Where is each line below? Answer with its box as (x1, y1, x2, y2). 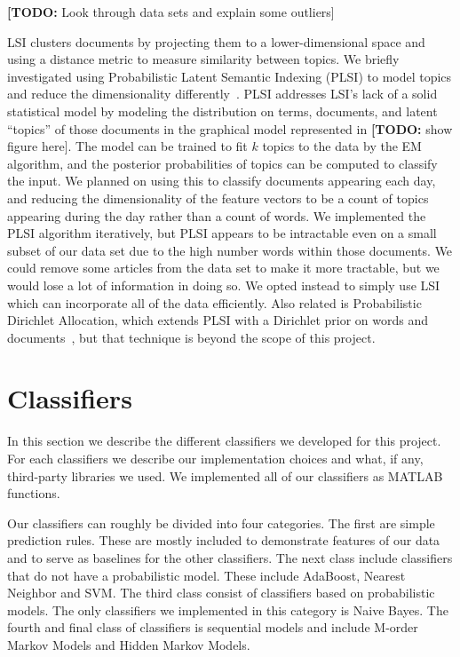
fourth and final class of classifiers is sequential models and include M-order (7, 618, 418, 637)
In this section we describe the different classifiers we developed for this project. (7, 431, 441, 450)
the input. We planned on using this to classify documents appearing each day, (7, 171, 436, 190)
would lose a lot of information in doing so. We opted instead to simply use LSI (7, 275, 440, 294)
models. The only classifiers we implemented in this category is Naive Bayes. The (7, 600, 448, 619)
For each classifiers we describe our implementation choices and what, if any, (7, 449, 424, 467)
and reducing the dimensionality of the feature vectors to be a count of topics (7, 188, 429, 207)
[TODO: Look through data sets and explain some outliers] (7, 3, 335, 20)
